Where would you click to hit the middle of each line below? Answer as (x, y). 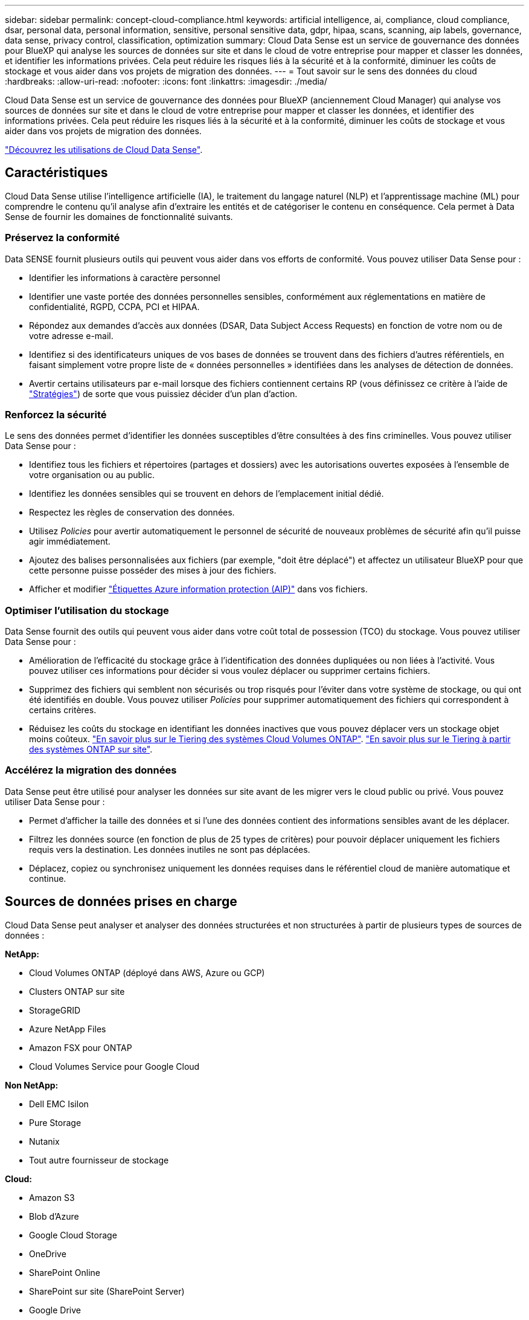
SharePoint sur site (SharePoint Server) (107, 1291)
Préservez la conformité (63, 238)
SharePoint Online (65, 1272)
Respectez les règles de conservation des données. (132, 513)
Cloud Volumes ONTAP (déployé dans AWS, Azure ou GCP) (147, 972)
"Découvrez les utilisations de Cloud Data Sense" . (104, 150)
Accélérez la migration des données (91, 770)
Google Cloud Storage (73, 1235)
